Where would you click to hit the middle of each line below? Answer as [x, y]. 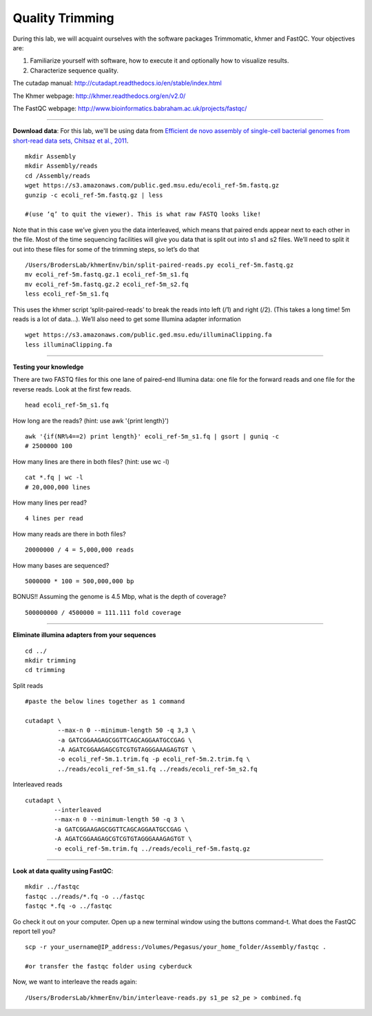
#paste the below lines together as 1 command [105, 702]
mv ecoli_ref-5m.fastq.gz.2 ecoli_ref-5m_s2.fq [107, 284]
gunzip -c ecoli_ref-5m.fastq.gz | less [94, 195]
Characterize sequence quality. [74, 70]
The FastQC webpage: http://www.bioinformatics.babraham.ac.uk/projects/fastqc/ [130, 108]
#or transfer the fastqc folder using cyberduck [108, 966]
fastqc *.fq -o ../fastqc [69, 906]
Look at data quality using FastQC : [63, 871]
